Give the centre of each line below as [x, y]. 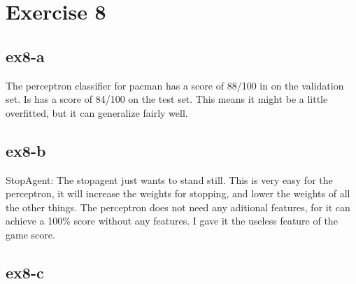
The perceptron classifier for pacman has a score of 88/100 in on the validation [175, 85]
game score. [30, 234]
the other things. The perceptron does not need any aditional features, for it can [178, 207]
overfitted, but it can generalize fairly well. [97, 112]
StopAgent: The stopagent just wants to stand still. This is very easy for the [169, 179]
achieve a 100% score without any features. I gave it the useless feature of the [172, 221]
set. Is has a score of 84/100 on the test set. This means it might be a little [167, 99]
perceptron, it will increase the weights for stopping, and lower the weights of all [178, 193]
